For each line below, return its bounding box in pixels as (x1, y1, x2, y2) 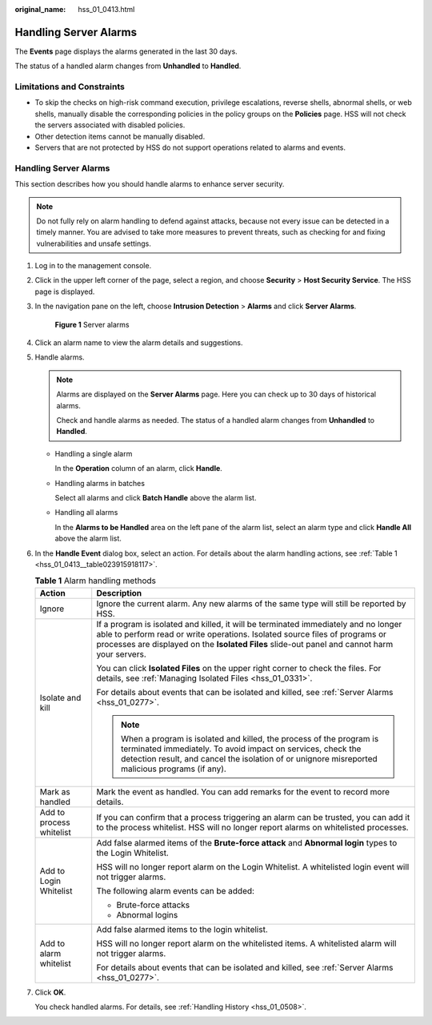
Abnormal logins (116, 909, 178, 920)
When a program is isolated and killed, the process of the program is (120, 733, 379, 744)
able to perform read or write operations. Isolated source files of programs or (96, 629, 387, 640)
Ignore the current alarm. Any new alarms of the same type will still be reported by (96, 597, 406, 609)
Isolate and (39, 692, 82, 703)
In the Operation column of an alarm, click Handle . (54, 464, 223, 473)
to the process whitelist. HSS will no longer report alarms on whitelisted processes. (96, 822, 409, 833)
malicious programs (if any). (120, 763, 227, 774)
